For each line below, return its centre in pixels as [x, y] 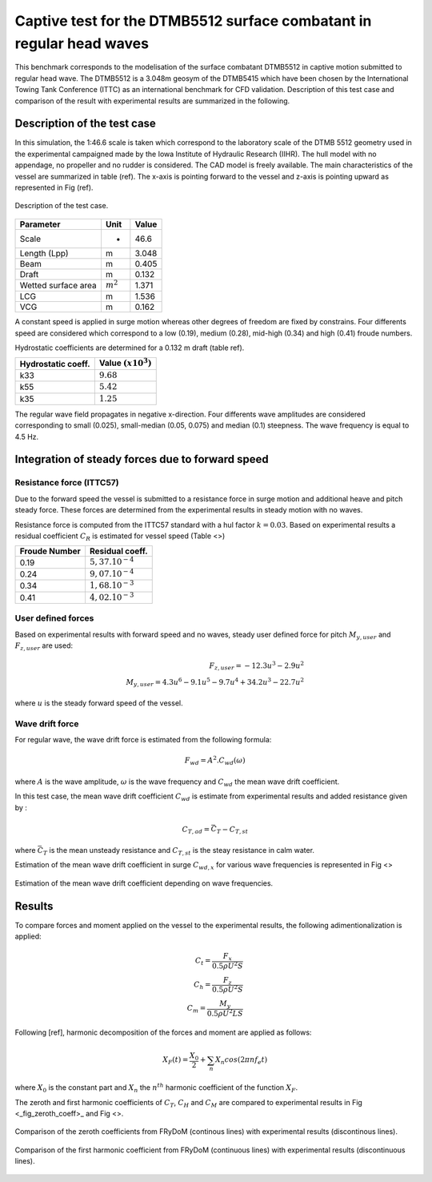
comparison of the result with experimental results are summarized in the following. [152, 101]
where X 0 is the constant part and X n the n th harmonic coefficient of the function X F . [156, 1088]
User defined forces [54, 618]
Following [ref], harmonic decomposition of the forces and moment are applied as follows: [163, 1032]
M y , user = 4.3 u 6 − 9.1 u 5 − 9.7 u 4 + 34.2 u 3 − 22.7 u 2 [215, 682]
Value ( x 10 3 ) [125, 362]
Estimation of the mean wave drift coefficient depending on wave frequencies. [144, 883]
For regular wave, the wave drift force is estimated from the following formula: [143, 740]
